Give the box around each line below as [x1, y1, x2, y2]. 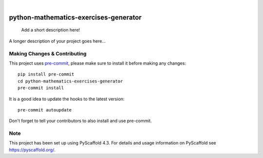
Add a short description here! [21, 27, 80, 33]
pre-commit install [18, 85, 64, 91]
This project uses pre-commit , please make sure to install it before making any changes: [9, 60, 186, 66]
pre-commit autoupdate [18, 107, 72, 112]
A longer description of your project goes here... [9, 38, 106, 44]
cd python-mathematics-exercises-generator [18, 78, 123, 84]
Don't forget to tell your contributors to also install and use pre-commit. [9, 118, 152, 124]
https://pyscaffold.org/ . [9, 147, 56, 153]
